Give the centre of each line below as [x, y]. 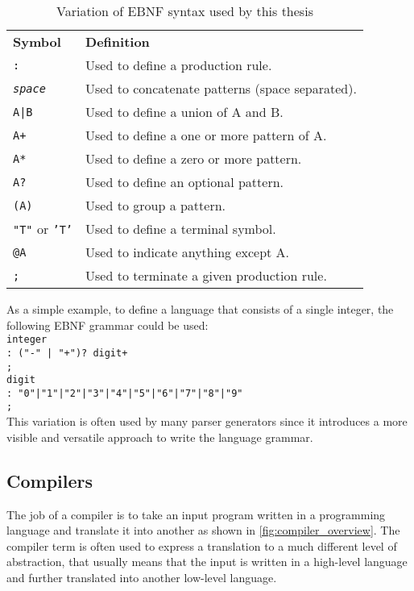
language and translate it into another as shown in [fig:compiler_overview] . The [203, 530]
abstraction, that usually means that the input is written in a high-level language [207, 562]
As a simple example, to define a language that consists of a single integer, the [200, 309]
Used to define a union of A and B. [184, 112]
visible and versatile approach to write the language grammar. [160, 437]
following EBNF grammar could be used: [108, 325]
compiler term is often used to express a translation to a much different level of [202, 545]
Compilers [50, 480]
